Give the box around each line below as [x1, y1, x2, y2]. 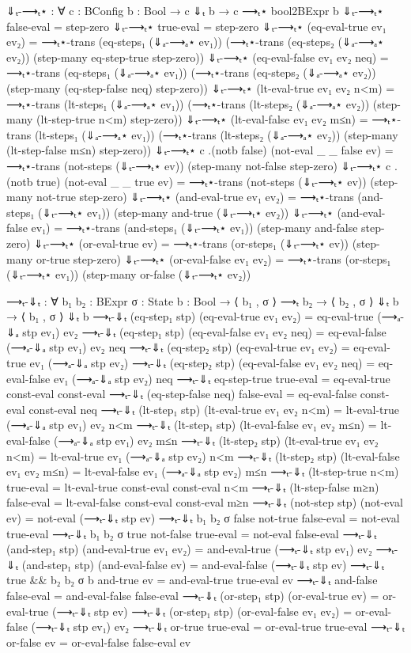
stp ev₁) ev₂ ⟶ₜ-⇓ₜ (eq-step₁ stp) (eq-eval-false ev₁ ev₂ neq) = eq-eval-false [22, 323, 386, 340]
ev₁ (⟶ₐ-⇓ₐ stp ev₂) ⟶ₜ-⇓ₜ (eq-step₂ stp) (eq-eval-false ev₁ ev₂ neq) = [29, 355, 375, 371]
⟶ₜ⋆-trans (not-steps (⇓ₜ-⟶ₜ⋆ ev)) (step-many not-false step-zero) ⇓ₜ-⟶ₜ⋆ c [6, 157, 391, 173]
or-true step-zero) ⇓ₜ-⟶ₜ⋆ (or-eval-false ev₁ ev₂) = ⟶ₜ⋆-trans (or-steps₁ [36, 250, 391, 267]
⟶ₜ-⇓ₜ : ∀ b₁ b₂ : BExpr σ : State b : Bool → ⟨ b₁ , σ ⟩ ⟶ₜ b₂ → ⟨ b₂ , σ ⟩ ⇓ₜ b [6, 292, 399, 309]
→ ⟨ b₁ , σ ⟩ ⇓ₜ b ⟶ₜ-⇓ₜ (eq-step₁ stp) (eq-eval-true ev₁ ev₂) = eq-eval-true [6, 308, 374, 325]
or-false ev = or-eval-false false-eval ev [6, 633, 191, 650]
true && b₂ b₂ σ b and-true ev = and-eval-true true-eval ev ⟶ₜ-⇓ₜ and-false [6, 571, 378, 588]
